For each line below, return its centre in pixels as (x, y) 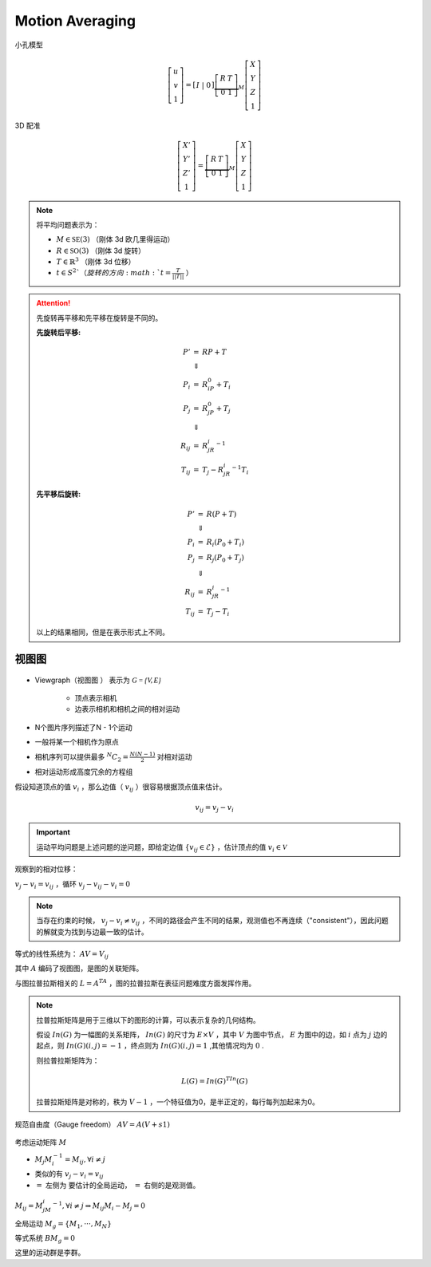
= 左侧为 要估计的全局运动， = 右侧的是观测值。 (118, 1185)
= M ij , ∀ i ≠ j (85, 1161)
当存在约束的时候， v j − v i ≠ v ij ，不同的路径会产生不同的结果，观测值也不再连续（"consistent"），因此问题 (212, 922)
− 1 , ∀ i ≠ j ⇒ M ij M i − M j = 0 (99, 1206)
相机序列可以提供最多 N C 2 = (82, 757)
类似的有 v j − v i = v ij (69, 1174)
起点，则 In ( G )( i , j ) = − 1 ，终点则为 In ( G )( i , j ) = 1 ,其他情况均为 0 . (150, 1046)
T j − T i (218, 612)
